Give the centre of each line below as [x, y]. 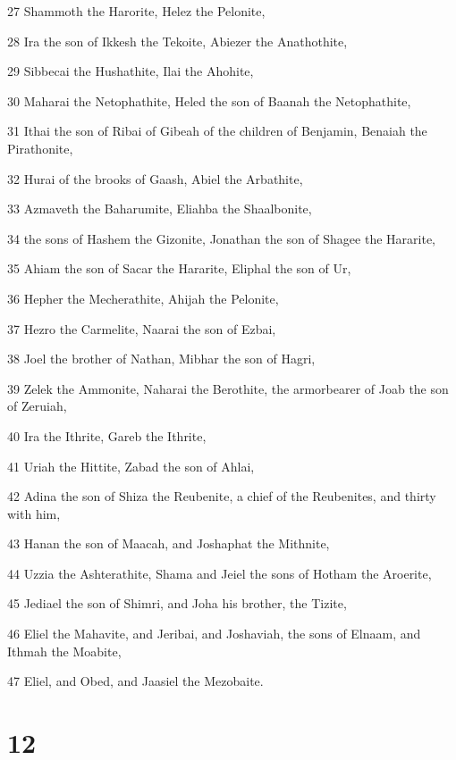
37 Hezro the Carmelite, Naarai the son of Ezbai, [142, 328]
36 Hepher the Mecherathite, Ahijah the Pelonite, [143, 298]
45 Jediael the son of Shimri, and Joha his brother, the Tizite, [177, 603]
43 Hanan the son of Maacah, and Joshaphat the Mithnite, [169, 543]
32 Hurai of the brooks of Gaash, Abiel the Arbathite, [155, 178]
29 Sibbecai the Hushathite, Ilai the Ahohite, [131, 71]
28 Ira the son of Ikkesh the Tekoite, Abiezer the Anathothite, [177, 41]
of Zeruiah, [37, 406]
